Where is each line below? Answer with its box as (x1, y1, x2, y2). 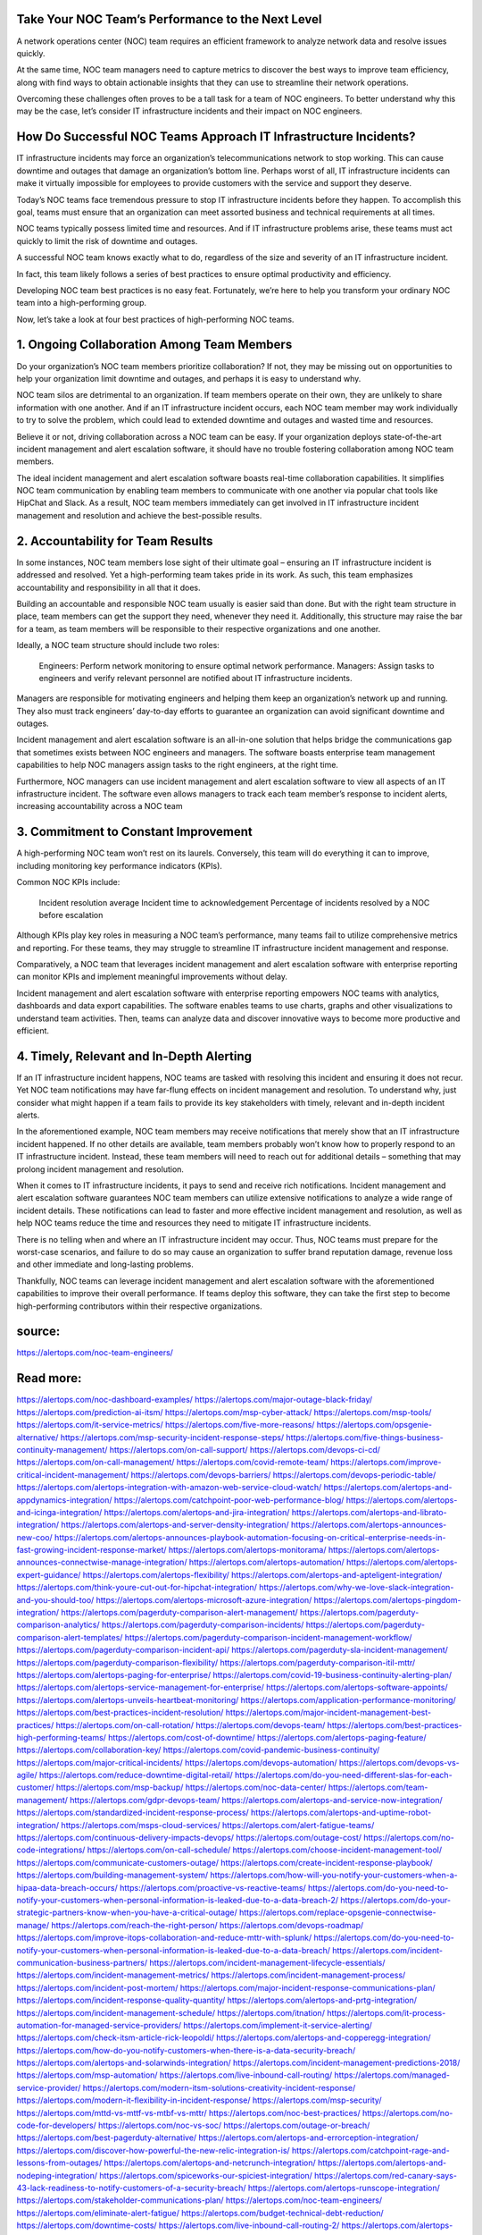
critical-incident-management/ (16, 1469, 129, 1480)
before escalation (38, 909, 104, 920)
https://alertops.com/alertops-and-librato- (291, 1506, 447, 1517)
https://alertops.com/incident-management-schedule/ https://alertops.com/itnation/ (16, 2007, 326, 2018)
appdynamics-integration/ (16, 1494, 112, 1505)
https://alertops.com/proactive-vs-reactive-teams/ (119, 1882, 307, 1893)
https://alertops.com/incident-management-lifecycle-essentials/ (148, 1957, 386, 1968)
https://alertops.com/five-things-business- (286, 1431, 444, 1443)
